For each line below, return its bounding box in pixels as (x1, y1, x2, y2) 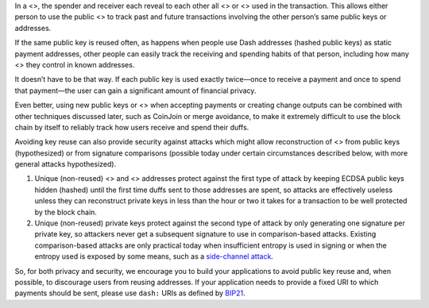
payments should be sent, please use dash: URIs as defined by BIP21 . (14, 288, 245, 298)
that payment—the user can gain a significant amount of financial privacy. (14, 86, 257, 95)
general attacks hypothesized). (14, 160, 117, 169)
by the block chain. (34, 207, 97, 217)
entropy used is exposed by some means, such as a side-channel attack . (34, 252, 274, 261)
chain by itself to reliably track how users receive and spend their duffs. (14, 122, 249, 132)
